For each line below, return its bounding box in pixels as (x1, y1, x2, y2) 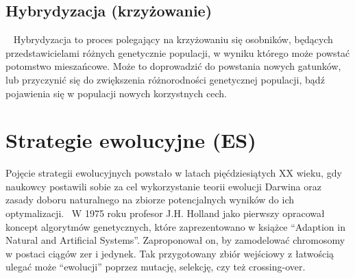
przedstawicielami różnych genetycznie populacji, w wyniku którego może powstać (5, 45, 350, 60)
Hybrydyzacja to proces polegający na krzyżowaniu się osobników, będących (13, 32, 333, 47)
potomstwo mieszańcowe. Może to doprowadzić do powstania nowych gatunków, (5, 59, 341, 73)
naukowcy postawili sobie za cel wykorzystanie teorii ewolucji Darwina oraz (5, 179, 321, 193)
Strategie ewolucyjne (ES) (5, 126, 256, 154)
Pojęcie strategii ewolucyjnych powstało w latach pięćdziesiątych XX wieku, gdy (5, 166, 342, 180)
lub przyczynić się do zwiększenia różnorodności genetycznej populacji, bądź (5, 72, 325, 86)
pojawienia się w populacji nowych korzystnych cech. (5, 86, 227, 100)
